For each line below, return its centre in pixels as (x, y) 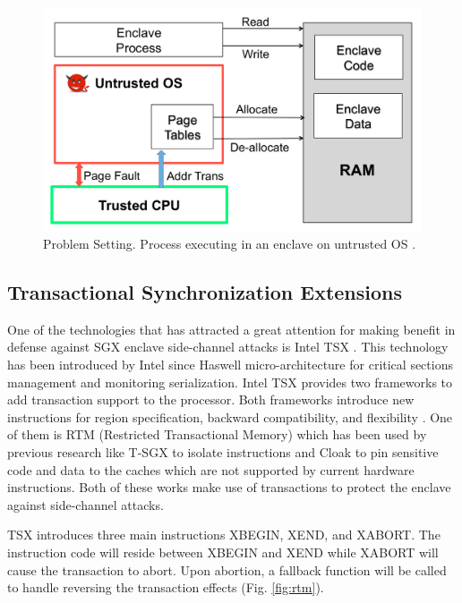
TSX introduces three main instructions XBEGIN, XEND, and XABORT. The (224, 535)
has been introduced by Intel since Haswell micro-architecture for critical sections (230, 365)
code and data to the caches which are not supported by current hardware (211, 469)
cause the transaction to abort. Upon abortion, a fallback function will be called (227, 569)
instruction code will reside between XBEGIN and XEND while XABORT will (223, 552)
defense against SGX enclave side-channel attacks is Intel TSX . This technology (228, 347)
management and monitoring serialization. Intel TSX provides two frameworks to (230, 382)
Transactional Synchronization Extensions (205, 292)
